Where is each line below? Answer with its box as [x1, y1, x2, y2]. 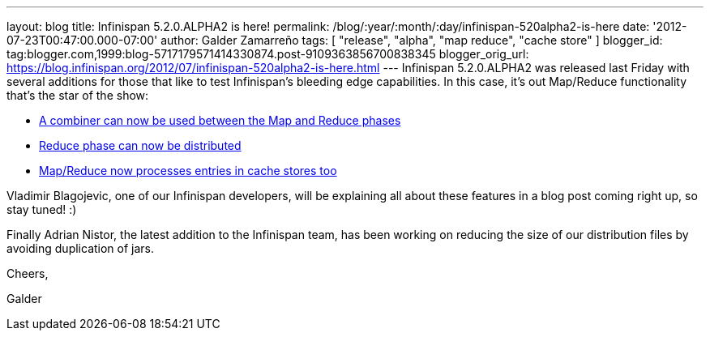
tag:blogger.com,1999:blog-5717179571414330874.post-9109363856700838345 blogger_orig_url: [6, 47, 529, 61]
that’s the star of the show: [6, 88, 149, 102]
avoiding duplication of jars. [6, 241, 155, 255]
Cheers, [6, 267, 49, 280]
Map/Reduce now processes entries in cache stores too [39, 164, 337, 177]
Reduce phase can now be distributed [39, 139, 242, 152]
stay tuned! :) [6, 203, 77, 216]
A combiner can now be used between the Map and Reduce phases [39, 113, 401, 127]
